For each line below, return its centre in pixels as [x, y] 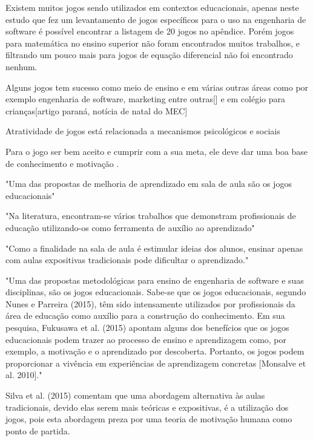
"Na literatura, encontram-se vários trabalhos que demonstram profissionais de [151, 216]
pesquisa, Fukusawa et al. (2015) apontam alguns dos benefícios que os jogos [147, 328]
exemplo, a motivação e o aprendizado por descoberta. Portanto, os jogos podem [155, 351]
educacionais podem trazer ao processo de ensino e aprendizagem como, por [146, 339]
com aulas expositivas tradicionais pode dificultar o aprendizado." [127, 260]
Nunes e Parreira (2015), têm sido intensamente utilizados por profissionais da [150, 303]
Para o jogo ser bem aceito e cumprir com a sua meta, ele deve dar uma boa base [157, 151]
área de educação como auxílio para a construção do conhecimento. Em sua [145, 315]
